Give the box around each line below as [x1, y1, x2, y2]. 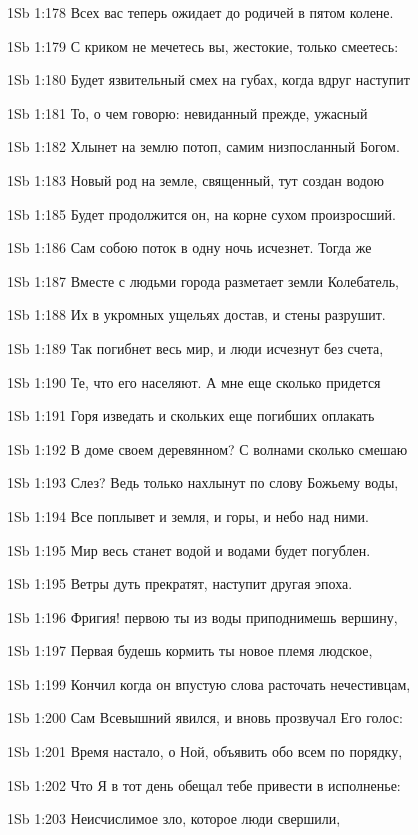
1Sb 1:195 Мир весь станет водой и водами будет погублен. [7, 539, 371, 560]
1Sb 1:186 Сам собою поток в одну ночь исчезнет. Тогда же [7, 237, 372, 258]
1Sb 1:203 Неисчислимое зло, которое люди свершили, [7, 808, 341, 829]
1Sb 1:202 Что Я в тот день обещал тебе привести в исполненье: [7, 774, 401, 795]
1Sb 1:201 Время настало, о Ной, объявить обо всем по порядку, [7, 741, 403, 762]
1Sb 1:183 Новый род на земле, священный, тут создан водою [7, 169, 385, 190]
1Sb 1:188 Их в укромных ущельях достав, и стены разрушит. [7, 304, 386, 325]
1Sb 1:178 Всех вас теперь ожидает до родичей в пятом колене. [7, 2, 394, 22]
